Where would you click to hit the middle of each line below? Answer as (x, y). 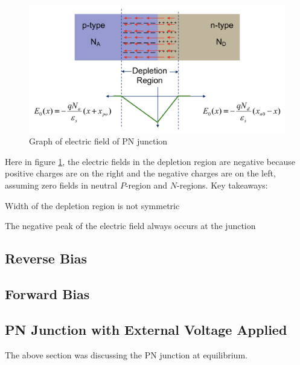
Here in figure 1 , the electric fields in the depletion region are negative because (150, 161)
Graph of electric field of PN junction (98, 141)
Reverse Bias (46, 258)
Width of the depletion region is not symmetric (92, 205)
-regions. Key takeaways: (222, 185)
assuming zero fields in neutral (61, 185)
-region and (146, 185)
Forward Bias (47, 293)
